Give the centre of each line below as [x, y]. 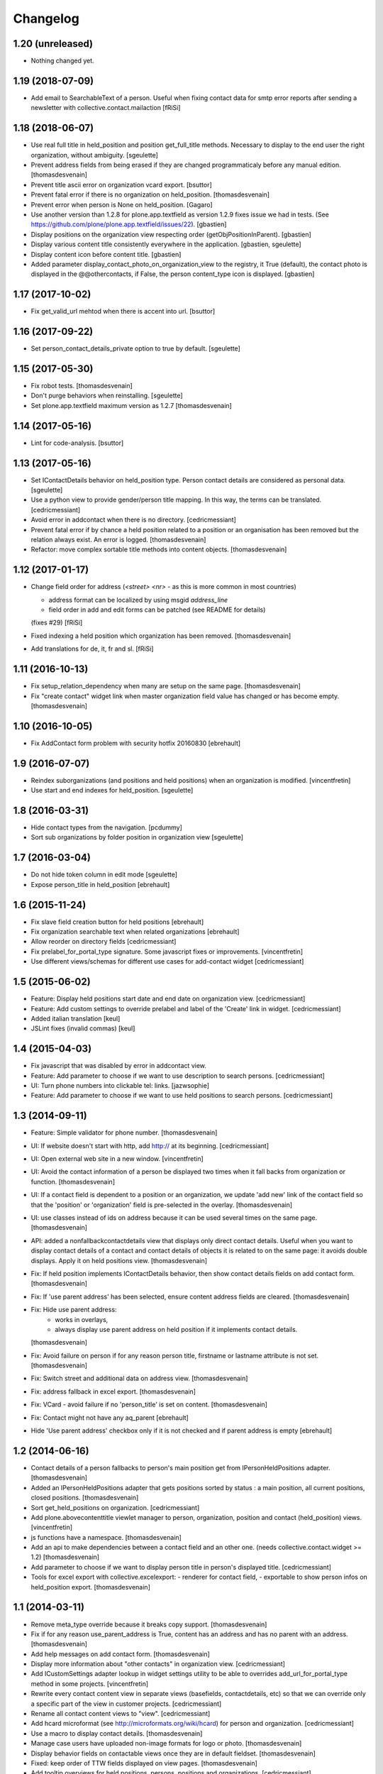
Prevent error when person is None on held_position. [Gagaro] [122, 204]
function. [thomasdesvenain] [73, 1181]
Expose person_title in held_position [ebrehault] [100, 884]
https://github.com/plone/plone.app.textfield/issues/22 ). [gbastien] [129, 224]
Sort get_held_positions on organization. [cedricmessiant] [115, 1507]
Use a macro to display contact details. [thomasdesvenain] [117, 1733]
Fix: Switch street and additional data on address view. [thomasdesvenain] [139, 1378]
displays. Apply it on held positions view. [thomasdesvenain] [119, 1260]
